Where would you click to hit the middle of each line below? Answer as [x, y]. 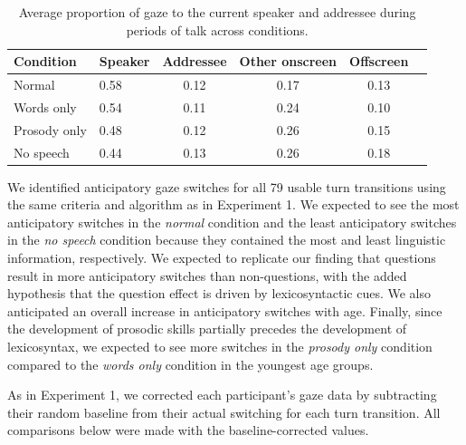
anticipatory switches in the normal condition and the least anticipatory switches [232, 222]
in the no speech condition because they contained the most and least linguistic [227, 240]
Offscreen [379, 61]
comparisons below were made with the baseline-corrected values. [188, 430]
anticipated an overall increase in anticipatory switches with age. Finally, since [225, 310]
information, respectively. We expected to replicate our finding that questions [222, 258]
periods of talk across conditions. [217, 29]
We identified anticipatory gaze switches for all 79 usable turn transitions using [227, 186]
